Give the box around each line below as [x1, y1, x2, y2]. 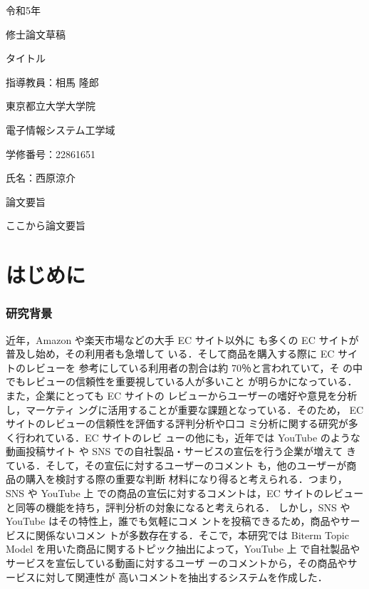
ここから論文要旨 [6, 218, 85, 233]
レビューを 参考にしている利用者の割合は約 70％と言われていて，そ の [25, 360, 353, 375]
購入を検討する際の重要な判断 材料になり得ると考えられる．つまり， [25, 471, 348, 486]
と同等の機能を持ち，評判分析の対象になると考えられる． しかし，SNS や [6, 499, 350, 514]
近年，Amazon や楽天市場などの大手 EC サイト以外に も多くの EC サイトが [6, 332, 359, 347]
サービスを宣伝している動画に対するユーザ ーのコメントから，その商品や [6, 556, 348, 570]
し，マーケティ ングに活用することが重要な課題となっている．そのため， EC [6, 402, 364, 417]
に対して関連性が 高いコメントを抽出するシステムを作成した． [35, 569, 328, 584]
